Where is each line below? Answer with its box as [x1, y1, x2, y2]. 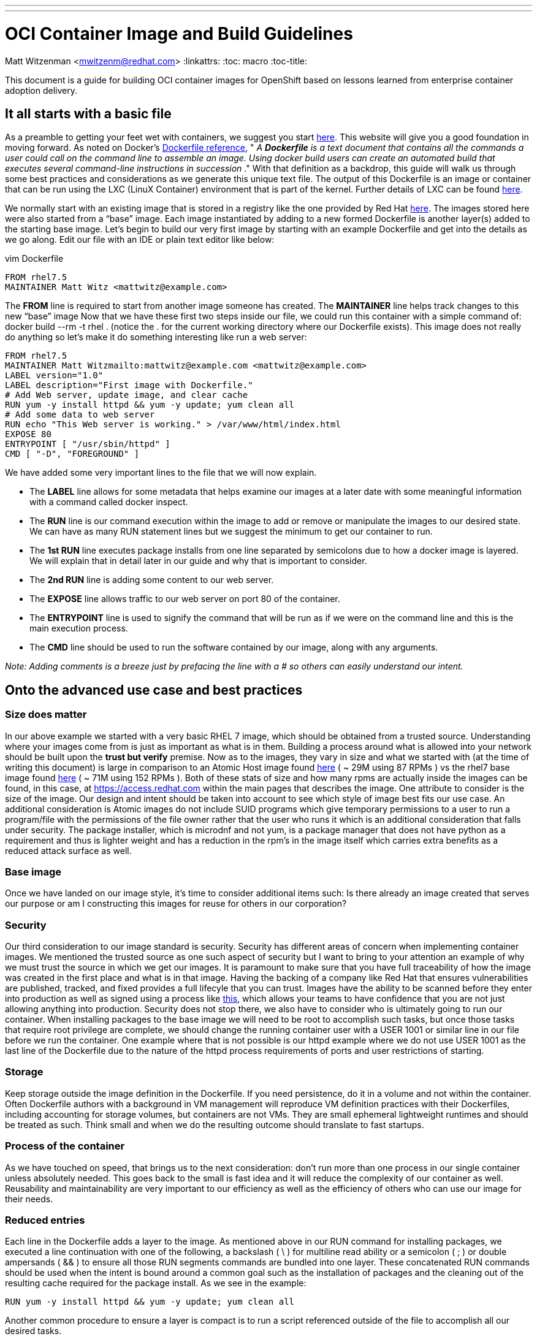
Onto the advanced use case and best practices [5, 682, 303, 698]
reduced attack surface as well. [5, 845, 132, 856]
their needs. [5, 1193, 53, 1204]
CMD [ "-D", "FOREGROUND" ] [5, 449, 140, 459]
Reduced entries [5, 1213, 85, 1226]
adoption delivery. [5, 85, 78, 96]
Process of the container [5, 1140, 125, 1153]
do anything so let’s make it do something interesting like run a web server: [5, 332, 307, 343]
